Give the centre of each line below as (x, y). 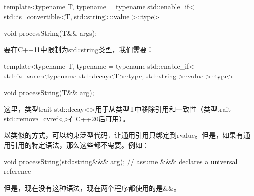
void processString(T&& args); (51, 33)
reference (18, 171)
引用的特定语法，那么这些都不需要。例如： (80, 144)
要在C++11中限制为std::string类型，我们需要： (79, 49)
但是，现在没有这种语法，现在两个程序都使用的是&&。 (92, 187)
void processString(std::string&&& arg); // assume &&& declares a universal (121, 161)
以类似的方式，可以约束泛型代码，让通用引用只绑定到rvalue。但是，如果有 (124, 135)
